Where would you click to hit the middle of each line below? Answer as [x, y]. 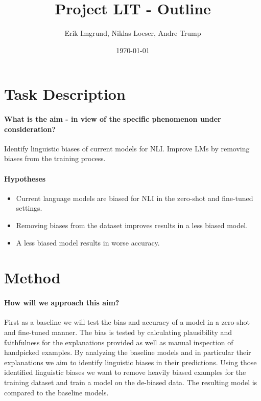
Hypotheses [25, 178]
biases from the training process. [55, 158]
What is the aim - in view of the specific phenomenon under [113, 119]
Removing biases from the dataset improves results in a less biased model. [132, 225]
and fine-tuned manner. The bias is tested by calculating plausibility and [118, 332]
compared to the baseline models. [56, 392]
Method [32, 277]
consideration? [30, 129]
